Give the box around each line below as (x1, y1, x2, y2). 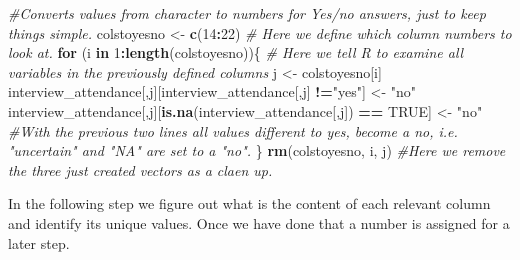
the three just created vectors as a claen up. (8, 159, 273, 180)
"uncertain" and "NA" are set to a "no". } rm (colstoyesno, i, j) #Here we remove (8, 140, 506, 161)
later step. (8, 232, 70, 253)
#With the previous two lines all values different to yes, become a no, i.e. (8, 120, 458, 141)
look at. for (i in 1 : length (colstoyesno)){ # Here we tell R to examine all (8, 42, 464, 63)
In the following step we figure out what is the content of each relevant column (8, 193, 491, 214)
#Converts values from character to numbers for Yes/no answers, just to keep (8, 3, 486, 23)
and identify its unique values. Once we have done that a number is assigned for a (8, 212, 510, 233)
